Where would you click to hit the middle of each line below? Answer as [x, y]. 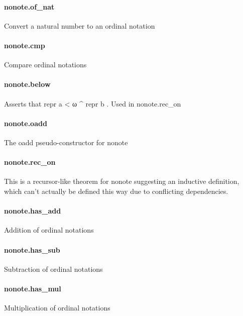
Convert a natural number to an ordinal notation [80, 25]
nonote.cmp [25, 45]
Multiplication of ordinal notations [57, 308]
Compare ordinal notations [45, 65]
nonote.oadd [26, 123]
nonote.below [27, 84]
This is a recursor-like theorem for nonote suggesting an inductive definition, [122, 181]
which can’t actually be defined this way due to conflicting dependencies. [116, 191]
